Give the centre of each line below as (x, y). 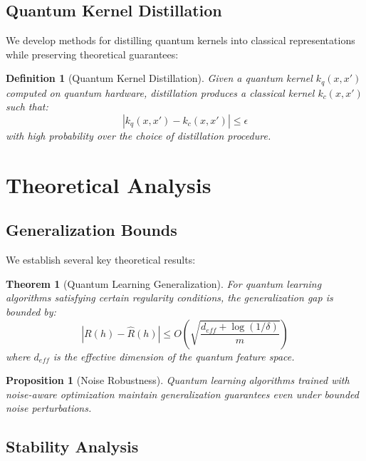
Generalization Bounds (91, 230)
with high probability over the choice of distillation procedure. (138, 136)
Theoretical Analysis (109, 184)
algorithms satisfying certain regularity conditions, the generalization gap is (169, 297)
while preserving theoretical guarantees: (92, 54)
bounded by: (31, 311)
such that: (27, 107)
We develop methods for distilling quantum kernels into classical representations (181, 40)
